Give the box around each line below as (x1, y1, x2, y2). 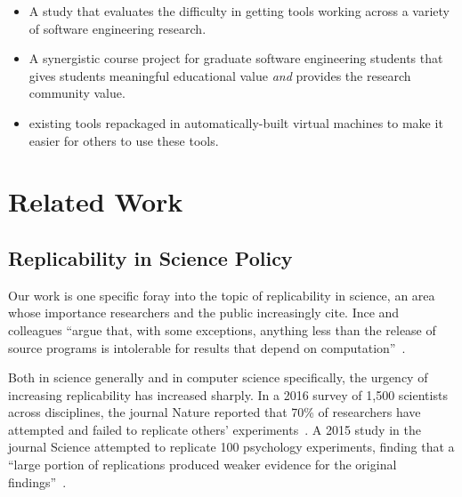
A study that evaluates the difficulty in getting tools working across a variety (28, 2, 450, 20)
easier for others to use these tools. (28, 131, 219, 149)
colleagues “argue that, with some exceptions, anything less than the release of (8, 320, 436, 339)
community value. (28, 84, 126, 102)
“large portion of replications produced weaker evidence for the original (8, 455, 397, 474)
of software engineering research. (28, 19, 207, 37)
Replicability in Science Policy (8, 244, 293, 271)
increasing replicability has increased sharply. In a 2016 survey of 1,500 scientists (8, 385, 448, 404)
